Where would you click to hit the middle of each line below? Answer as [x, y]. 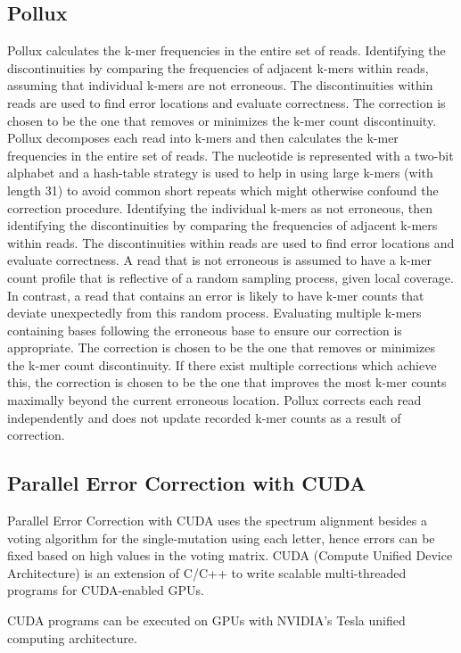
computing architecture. [72, 637]
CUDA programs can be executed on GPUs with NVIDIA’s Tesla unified [206, 620]
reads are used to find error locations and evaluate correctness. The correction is [226, 102]
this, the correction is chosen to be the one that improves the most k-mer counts [227, 382]
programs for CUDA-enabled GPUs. [106, 590]
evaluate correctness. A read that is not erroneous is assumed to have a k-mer [219, 260]
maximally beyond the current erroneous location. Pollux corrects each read [214, 400]
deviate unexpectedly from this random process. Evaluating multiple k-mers [214, 313]
